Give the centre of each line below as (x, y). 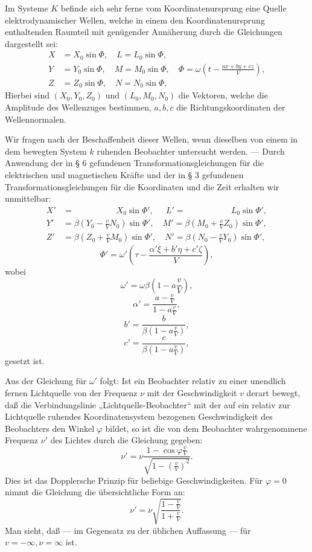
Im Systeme (27, 8)
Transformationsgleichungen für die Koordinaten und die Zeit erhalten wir (142, 186)
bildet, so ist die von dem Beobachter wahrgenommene (206, 428)
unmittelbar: (28, 198)
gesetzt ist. (25, 360)
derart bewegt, (273, 393)
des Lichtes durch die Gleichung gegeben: (126, 440)
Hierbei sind (27, 95)
